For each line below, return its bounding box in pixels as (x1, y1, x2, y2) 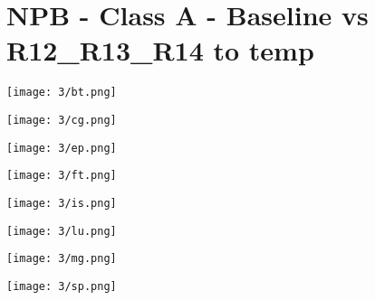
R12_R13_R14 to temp (6, 32, 314, 69)
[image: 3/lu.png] (6, 224, 117, 238)
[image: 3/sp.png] (6, 279, 117, 293)
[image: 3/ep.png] (6, 141, 117, 155)
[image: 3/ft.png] (6, 169, 117, 183)
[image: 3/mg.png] (6, 252, 117, 266)
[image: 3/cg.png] (6, 113, 117, 127)
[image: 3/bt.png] (6, 86, 117, 99)
